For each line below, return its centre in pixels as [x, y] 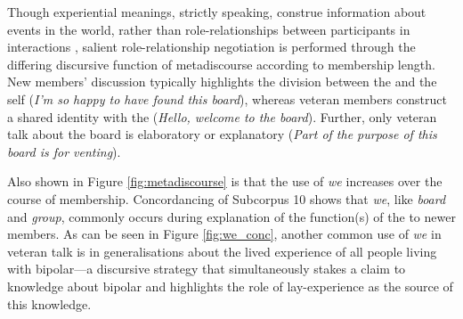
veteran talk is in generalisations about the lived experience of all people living [222, 251]
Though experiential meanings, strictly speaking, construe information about [217, 12]
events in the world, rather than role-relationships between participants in [209, 29]
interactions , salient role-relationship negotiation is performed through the [211, 47]
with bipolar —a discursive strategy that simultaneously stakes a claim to [207, 269]
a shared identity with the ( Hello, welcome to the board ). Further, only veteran [222, 116]
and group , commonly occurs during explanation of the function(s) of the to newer [231, 216]
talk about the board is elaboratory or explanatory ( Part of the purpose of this [222, 134]
